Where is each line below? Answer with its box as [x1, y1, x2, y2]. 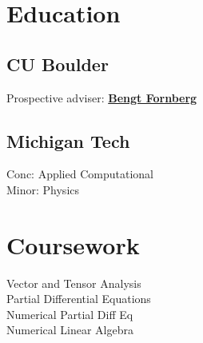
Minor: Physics [6, 181, 80, 197]
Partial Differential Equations [6, 290, 151, 307]
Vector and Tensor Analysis [6, 274, 141, 291]
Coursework [6, 228, 140, 261]
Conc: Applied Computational [6, 166, 153, 182]
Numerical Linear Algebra [6, 321, 133, 338]
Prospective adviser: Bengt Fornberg [6, 89, 197, 106]
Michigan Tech [6, 128, 130, 153]
